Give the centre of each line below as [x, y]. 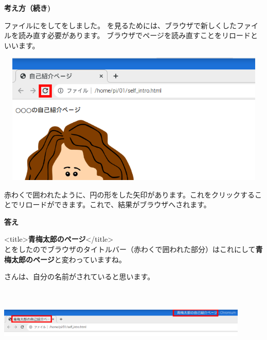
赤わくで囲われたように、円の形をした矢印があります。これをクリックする [130, 194]
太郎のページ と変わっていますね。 [69, 259]
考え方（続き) [28, 8]
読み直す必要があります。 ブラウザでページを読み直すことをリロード [134, 35]
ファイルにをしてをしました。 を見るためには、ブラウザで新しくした [120, 25]
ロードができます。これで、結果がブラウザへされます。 [118, 204]
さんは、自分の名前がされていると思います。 [79, 276]
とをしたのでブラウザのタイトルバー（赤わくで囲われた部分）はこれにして [130, 249]
